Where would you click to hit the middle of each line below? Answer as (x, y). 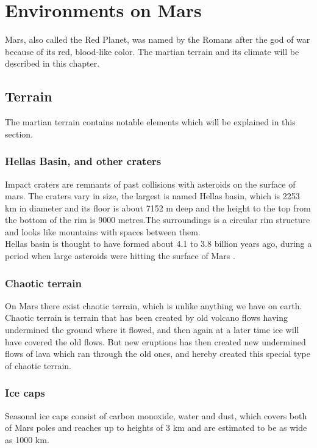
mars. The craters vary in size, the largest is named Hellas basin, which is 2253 (152, 196)
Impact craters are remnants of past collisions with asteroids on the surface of (150, 184)
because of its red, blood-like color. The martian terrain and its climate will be (152, 51)
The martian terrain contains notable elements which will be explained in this (150, 122)
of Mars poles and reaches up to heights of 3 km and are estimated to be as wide (156, 428)
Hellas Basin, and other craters (83, 161)
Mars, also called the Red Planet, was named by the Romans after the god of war (158, 39)
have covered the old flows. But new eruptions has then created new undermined (155, 341)
